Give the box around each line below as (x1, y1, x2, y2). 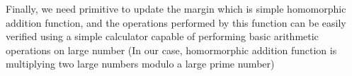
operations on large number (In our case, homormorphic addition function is (6, 42, 337, 57)
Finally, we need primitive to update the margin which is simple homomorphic (6, 1, 346, 15)
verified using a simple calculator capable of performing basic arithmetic (6, 29, 319, 44)
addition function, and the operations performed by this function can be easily (6, 15, 346, 30)
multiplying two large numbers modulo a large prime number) (6, 56, 275, 71)
